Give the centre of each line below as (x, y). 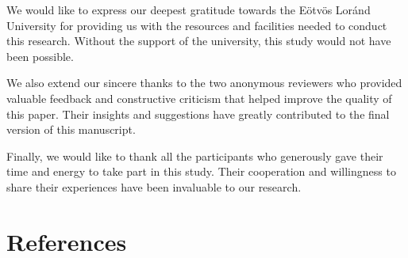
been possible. (40, 56)
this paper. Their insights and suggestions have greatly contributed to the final (198, 114)
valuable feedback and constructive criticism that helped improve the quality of (199, 98)
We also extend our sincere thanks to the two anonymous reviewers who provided (204, 83)
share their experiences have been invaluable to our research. (154, 186)
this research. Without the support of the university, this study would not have (199, 41)
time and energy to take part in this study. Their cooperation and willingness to (201, 171)
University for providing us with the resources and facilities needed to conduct (197, 25)
